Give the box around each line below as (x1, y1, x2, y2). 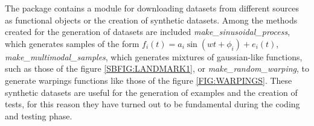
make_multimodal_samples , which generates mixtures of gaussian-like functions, (5, 50, 303, 63)
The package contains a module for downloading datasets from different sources (5, 2, 300, 14)
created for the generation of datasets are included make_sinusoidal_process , (5, 25, 290, 38)
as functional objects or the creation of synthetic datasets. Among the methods (5, 13, 298, 26)
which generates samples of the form (5, 37, 139, 49)
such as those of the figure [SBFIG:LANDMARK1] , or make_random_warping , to (5, 62, 310, 75)
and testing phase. (5, 109, 72, 122)
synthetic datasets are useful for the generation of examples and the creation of (5, 86, 298, 98)
